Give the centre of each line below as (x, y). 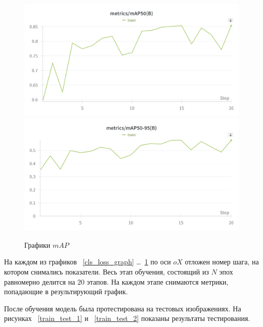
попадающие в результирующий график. (66, 291)
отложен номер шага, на (222, 262)
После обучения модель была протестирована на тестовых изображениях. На (123, 308)
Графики (37, 244)
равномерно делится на (40, 281)
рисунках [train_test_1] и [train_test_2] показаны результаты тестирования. (127, 318)
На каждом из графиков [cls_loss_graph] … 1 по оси (87, 262)
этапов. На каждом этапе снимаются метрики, (158, 281)
